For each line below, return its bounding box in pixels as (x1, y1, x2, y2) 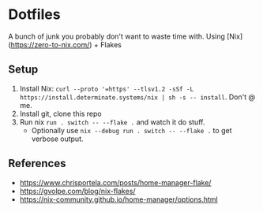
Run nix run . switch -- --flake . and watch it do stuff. (19, 117, 205, 127)
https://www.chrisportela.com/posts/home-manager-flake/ (19, 177, 212, 187)
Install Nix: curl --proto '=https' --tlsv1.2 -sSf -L (19, 84, 194, 93)
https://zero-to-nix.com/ (10, 39, 90, 49)
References (8, 157, 66, 170)
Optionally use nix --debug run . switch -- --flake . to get (31, 125, 232, 135)
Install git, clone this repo (19, 109, 102, 118)
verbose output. (31, 134, 85, 143)
